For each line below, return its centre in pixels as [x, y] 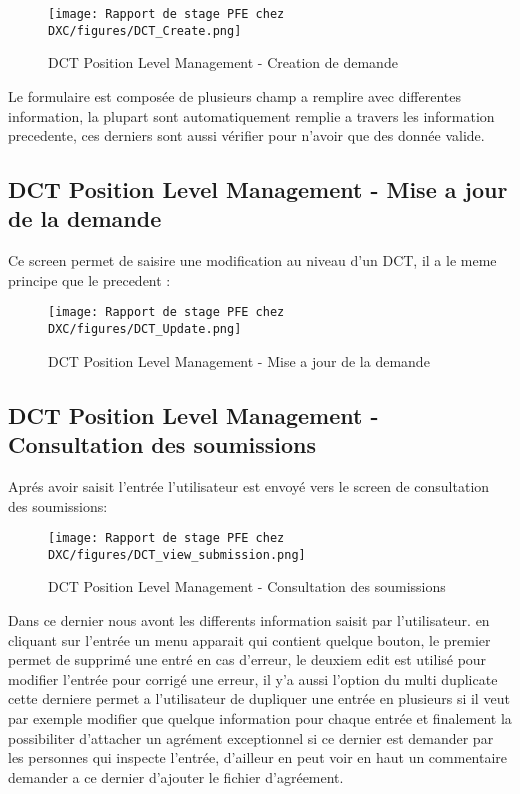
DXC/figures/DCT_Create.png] [145, 30]
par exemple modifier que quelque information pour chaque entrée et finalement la [260, 718]
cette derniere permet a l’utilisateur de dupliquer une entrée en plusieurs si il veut [259, 698]
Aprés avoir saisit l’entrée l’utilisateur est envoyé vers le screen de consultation [249, 485]
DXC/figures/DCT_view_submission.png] [177, 554]
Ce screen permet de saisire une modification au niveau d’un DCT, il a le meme [252, 260]
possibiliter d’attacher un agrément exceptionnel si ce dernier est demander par [251, 737]
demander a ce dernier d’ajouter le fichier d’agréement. [176, 776]
